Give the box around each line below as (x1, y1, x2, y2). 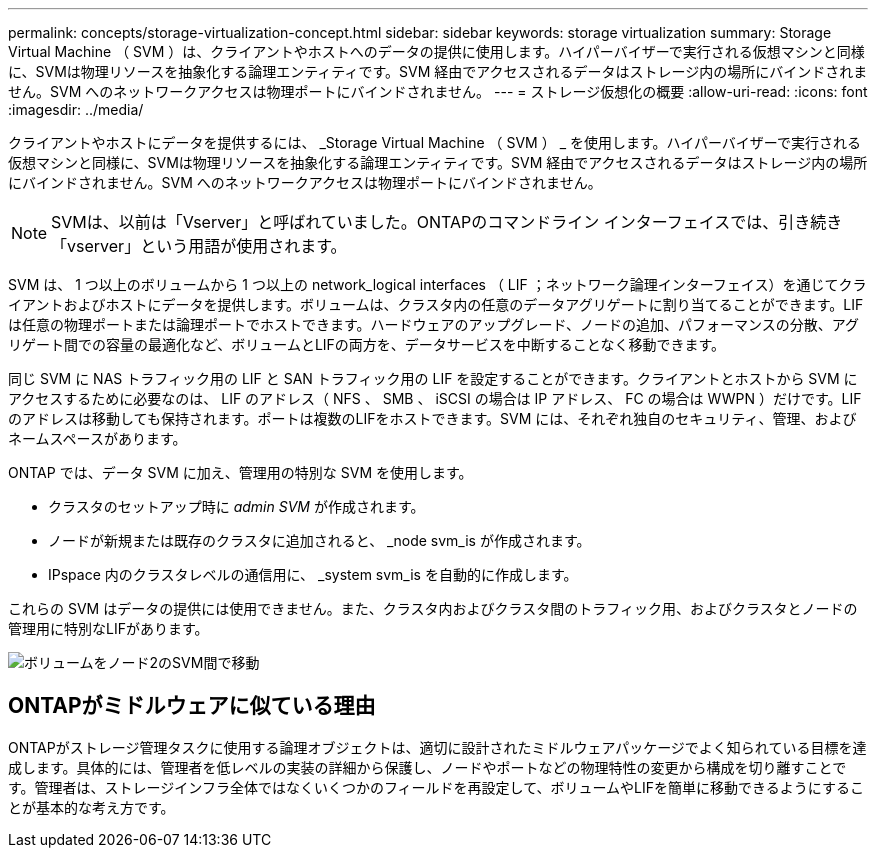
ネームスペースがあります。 (8, 430, 187, 447)
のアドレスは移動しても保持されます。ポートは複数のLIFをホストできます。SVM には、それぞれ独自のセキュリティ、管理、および (8, 410, 857, 427)
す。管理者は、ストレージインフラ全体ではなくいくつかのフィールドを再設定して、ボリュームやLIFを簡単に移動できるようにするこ (8, 778, 864, 796)
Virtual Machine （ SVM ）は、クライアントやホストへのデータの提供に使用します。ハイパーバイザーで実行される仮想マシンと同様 (8, 43, 865, 60)
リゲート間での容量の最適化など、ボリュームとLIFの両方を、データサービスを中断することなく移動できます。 (8, 336, 725, 353)
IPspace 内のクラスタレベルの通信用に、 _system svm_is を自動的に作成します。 (48, 566, 578, 583)
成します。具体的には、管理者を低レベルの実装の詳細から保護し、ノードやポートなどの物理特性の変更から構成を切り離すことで (8, 758, 847, 776)
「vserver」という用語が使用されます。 (51, 236, 347, 256)
